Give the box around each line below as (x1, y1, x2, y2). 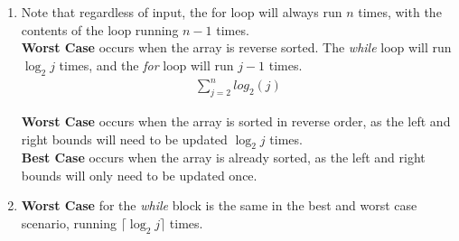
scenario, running (21, 214, 117, 233)
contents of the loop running (21, 20, 179, 39)
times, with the (358, 3, 442, 21)
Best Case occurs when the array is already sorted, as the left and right (21, 148, 426, 167)
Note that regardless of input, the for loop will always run (21, 3, 342, 21)
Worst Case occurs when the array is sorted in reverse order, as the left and (21, 111, 451, 130)
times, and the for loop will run (59, 55, 234, 74)
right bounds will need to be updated (21, 129, 228, 148)
